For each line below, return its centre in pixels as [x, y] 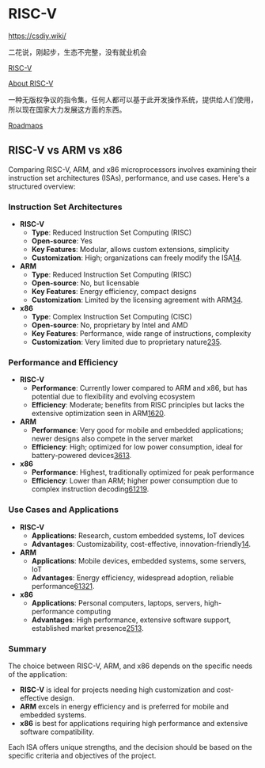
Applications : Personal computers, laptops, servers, [117, 602]
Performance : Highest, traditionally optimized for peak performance [143, 472]
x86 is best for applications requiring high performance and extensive [134, 723]
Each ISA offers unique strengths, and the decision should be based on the [130, 747]
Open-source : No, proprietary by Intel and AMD [110, 325]
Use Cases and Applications [63, 510]
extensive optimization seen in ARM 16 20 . [98, 414]
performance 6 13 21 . [63, 586]
